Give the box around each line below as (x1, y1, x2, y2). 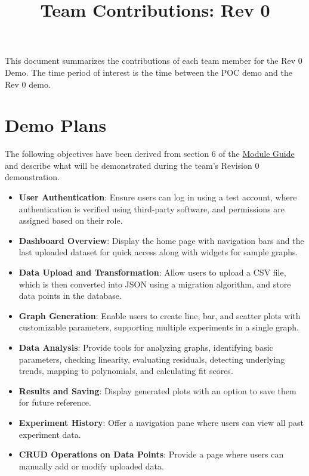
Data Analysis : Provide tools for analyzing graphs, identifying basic (18, 341, 273, 353)
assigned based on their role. (18, 214, 123, 227)
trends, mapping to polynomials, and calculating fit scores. (18, 364, 233, 377)
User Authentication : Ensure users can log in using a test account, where (18, 191, 297, 203)
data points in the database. (18, 289, 122, 302)
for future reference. (18, 396, 91, 409)
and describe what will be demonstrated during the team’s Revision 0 (5, 159, 259, 171)
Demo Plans (5, 113, 107, 137)
